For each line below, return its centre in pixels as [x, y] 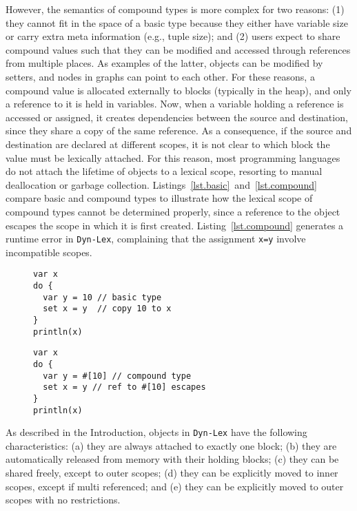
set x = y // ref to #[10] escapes [124, 387]
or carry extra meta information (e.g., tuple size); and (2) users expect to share [173, 36]
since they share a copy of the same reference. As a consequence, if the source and [179, 131]
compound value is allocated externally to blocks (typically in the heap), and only [178, 90]
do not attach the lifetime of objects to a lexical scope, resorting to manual [164, 171]
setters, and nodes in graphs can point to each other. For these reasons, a [160, 76]
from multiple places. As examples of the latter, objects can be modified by [164, 63]
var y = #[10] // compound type [117, 376]
